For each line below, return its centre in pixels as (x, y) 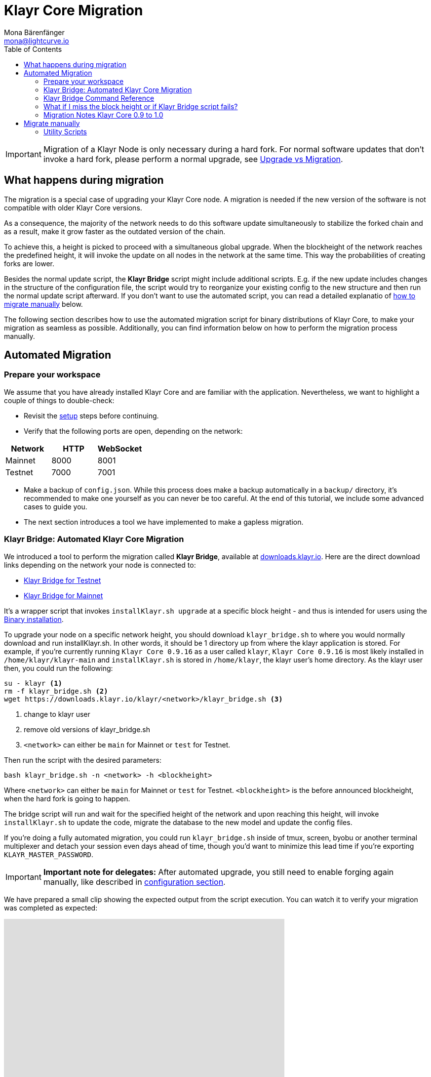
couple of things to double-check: (59, 400)
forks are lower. (29, 263)
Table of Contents (33, 49)
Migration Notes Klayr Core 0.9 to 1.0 (103, 115)
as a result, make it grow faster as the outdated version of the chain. (115, 231)
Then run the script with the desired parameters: (83, 760)
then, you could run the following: (59, 668)
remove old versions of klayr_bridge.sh (87, 729)
